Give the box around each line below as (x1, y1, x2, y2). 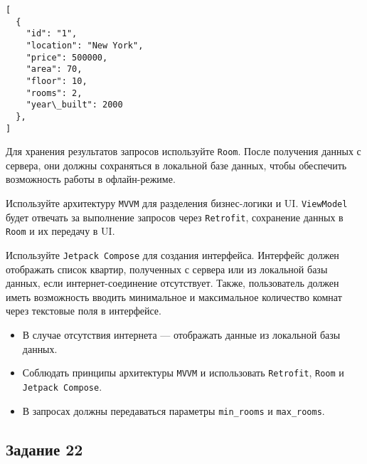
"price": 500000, (26, 52, 108, 63)
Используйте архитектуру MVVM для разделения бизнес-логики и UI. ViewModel (6, 196, 348, 211)
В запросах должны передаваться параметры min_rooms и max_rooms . (22, 403, 325, 418)
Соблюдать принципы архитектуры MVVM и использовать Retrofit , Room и (22, 365, 344, 380)
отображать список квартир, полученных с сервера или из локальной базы (6, 261, 328, 276)
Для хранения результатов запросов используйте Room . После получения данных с (6, 144, 361, 159)
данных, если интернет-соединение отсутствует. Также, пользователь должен (6, 275, 339, 290)
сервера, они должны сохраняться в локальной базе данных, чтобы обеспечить (6, 157, 347, 172)
